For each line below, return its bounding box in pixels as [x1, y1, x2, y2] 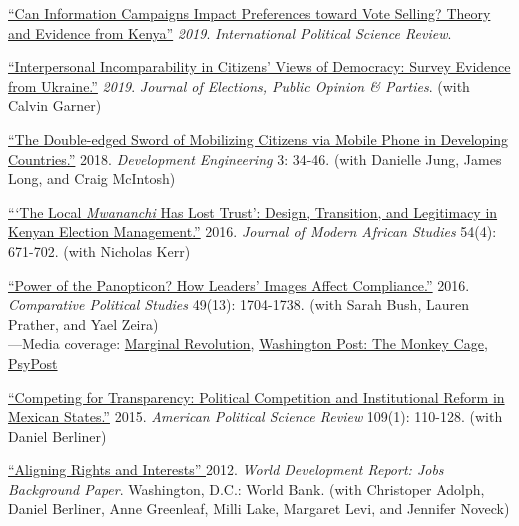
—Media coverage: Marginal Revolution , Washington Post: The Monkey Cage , [8, 333, 488, 354]
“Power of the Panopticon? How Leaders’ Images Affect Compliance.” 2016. [8, 274, 470, 295]
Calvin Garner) [8, 95, 102, 116]
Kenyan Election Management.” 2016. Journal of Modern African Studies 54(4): [8, 221, 497, 242]
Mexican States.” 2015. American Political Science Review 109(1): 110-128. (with [8, 406, 503, 427]
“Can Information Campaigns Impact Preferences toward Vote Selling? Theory [8, 3, 491, 23]
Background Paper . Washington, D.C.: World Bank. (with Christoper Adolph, [8, 478, 485, 499]
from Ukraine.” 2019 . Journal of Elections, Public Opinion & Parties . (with [8, 75, 470, 96]
